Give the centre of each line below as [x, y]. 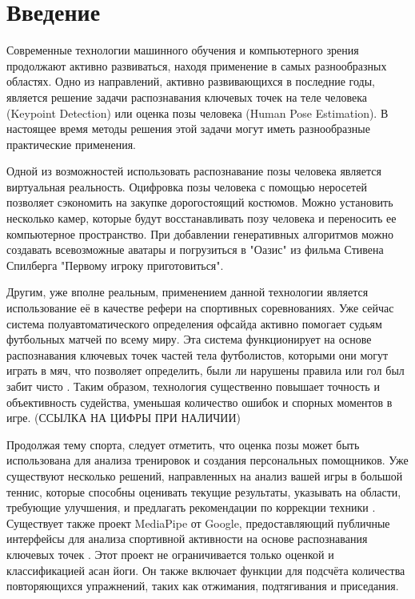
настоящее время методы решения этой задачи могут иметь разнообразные [188, 129]
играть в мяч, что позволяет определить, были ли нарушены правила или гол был [206, 370]
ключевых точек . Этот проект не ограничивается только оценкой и [170, 554]
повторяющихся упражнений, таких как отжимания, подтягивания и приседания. [203, 586]
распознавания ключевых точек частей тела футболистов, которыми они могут [198, 354]
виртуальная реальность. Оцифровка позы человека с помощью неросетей [187, 186]
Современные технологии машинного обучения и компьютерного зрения [183, 50]
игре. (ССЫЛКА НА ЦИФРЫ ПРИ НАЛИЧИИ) [124, 418]
